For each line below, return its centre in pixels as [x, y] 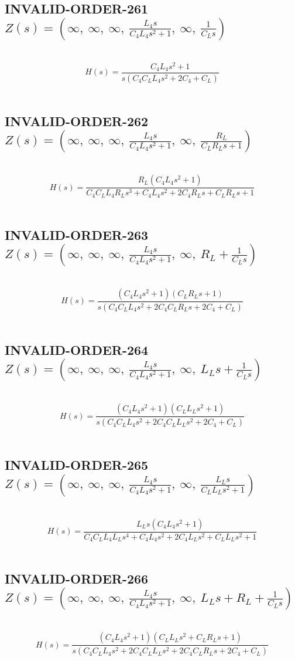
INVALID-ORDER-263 [77, 234]
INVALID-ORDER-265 [77, 465]
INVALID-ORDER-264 [77, 349]
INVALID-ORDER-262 [77, 121]
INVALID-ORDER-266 [77, 579]
